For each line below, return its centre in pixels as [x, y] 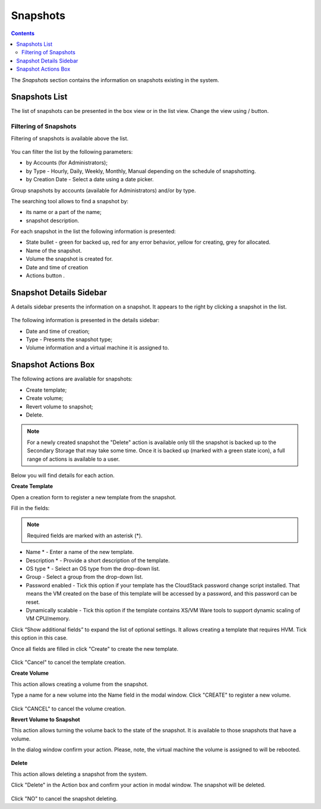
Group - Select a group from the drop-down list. [84, 577]
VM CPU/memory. [48, 619]
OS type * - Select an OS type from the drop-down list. [93, 569]
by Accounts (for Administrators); [67, 163]
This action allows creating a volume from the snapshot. [80, 684]
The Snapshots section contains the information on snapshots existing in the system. [115, 80]
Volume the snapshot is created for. [69, 259]
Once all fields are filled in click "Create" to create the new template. [95, 649]
